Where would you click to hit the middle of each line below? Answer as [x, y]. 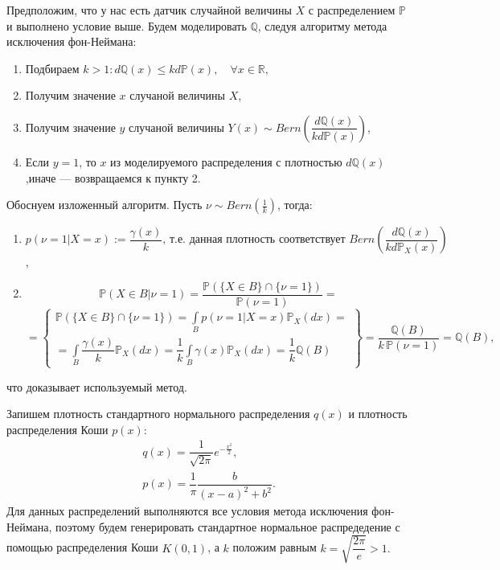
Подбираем [52, 68]
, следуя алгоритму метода [322, 25]
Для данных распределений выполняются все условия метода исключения [187, 511]
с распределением [352, 10]
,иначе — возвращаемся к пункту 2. [113, 177]
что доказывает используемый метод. [97, 386]
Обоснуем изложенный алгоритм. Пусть [105, 205]
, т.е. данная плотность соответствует [254, 240]
